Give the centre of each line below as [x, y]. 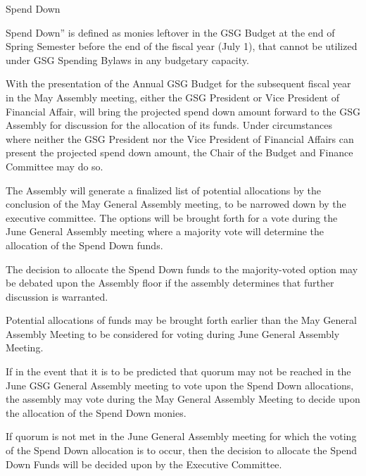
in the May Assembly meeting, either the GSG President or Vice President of [172, 97]
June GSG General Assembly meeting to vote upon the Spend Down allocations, [180, 385]
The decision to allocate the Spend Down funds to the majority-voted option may [182, 269]
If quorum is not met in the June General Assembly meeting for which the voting [181, 436]
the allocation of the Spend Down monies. [96, 412]
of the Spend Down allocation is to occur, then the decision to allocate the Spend [181, 450]
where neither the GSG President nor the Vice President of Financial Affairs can [180, 138]
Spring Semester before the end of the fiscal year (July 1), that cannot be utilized [182, 46]
